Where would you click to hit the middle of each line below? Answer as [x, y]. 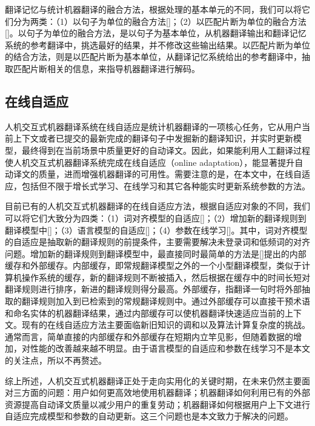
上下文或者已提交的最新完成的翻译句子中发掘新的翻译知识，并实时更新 [153, 138]
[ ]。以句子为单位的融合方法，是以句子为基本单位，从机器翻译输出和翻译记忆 [156, 33]
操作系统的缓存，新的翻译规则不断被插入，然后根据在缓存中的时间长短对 [166, 277]
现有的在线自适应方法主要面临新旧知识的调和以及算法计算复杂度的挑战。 [166, 325]
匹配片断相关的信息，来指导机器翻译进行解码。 [106, 68]
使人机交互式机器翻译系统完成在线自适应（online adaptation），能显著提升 [150, 162]
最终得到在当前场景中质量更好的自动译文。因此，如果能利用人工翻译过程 [166, 150]
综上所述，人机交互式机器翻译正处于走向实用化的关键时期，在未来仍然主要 [153, 380]
